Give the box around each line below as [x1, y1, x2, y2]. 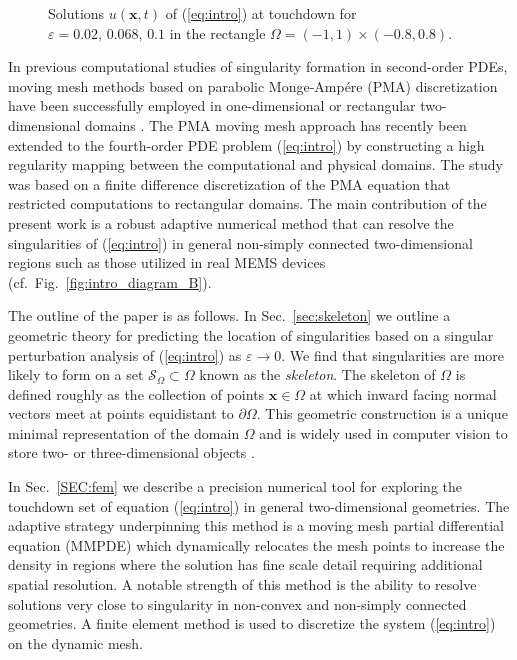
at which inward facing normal [309, 383, 497, 404]
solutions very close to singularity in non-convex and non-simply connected [8, 593, 467, 614]
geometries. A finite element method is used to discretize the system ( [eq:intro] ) [8, 613, 496, 634]
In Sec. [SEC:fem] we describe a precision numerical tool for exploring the [8, 476, 462, 497]
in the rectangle [169, 22, 266, 43]
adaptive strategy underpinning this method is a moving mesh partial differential [8, 515, 504, 536]
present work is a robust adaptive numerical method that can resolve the [8, 212, 454, 233]
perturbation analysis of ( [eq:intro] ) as [8, 344, 242, 365]
